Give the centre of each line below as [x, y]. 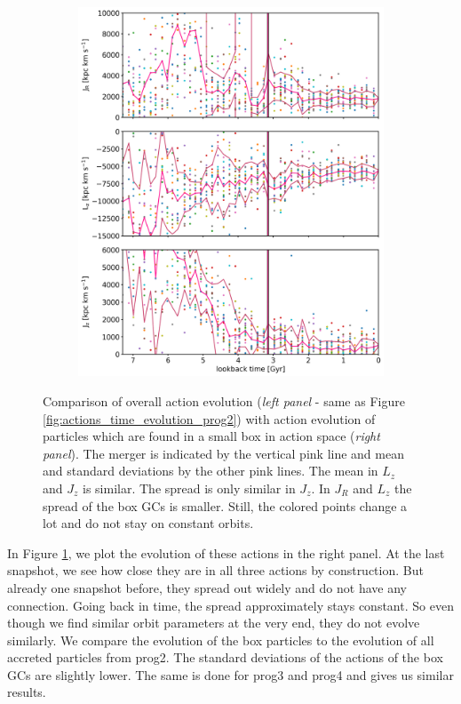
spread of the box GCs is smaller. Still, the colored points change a [225, 505]
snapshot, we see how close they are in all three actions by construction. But [215, 570]
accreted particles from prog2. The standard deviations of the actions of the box [225, 657]
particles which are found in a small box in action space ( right [211, 436]
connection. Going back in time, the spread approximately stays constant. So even [230, 605]
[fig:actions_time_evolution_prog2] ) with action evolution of [209, 418]
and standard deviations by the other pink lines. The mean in [211, 471]
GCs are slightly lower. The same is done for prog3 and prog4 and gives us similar [230, 674]
